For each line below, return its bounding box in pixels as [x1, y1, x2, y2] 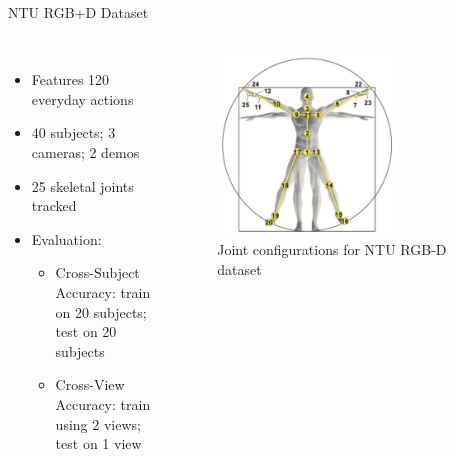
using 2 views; [55, 413, 141, 434]
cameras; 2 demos [31, 141, 140, 162]
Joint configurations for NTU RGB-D [217, 239, 447, 260]
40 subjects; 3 [31, 122, 116, 143]
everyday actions [31, 88, 134, 109]
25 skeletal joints [31, 175, 134, 196]
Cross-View [55, 374, 125, 395]
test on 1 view [55, 433, 142, 454]
